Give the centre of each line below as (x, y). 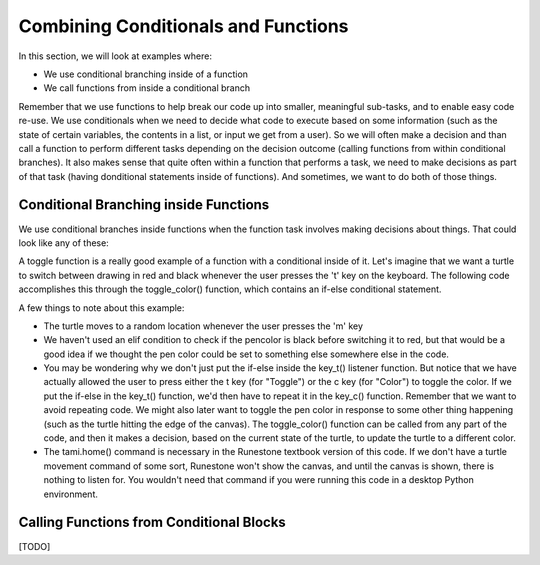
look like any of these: (63, 242)
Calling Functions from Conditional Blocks (152, 522)
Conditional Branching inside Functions (144, 205)
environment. (71, 494)
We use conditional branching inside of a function (146, 74)
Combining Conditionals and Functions (183, 26)
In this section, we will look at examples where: (115, 56)
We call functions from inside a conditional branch (147, 88)
